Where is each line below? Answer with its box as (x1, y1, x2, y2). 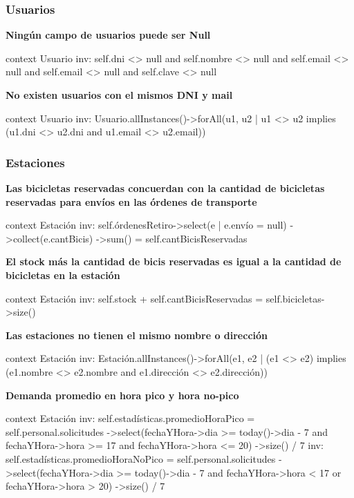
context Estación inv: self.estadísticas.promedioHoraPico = (6, 411, 255, 425)
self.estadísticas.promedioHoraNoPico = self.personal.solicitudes (6, 451, 276, 466)
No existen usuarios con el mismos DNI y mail (6, 88, 233, 102)
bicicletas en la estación (6, 267, 120, 282)
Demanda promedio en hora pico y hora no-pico (6, 387, 239, 402)
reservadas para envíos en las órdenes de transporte (6, 194, 257, 209)
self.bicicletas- (265, 291, 325, 305)
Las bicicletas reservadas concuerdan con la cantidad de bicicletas (6, 181, 325, 195)
